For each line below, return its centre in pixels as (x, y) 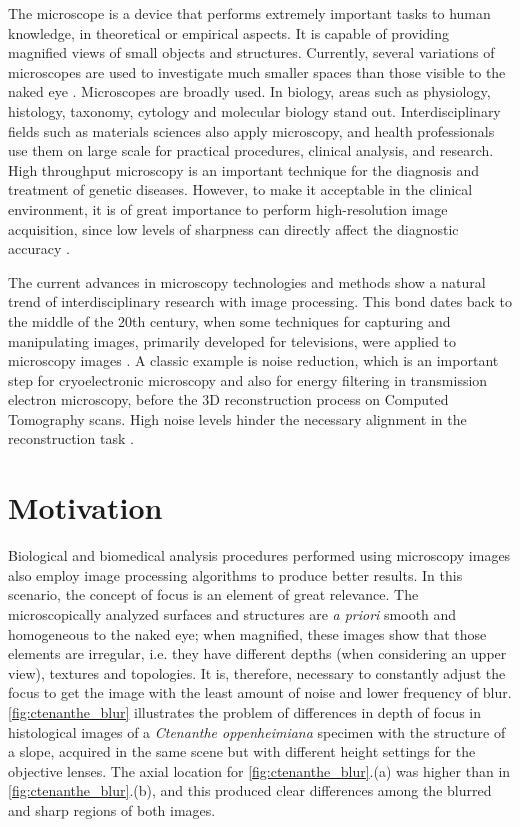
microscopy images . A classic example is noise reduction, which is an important (253, 360)
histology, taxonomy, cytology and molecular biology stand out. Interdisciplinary (254, 110)
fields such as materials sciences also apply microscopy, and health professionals (251, 130)
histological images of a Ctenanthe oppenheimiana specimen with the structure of (257, 731)
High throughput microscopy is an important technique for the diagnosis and (244, 169)
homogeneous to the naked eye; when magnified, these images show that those (247, 633)
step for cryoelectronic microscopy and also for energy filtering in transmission (248, 379)
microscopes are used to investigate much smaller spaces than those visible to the (257, 71)
